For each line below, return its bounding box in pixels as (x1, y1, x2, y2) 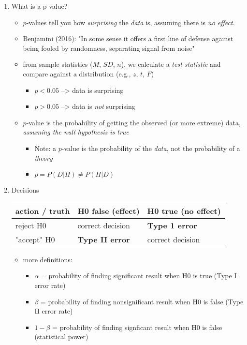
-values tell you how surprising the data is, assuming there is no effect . (26, 17, 235, 27)
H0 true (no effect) (147, 205, 221, 216)
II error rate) (34, 306, 73, 316)
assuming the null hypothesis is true (23, 127, 129, 137)
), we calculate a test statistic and (121, 59, 221, 69)
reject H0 (15, 219, 46, 231)
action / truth (15, 205, 70, 216)
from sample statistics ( (23, 59, 93, 69)
